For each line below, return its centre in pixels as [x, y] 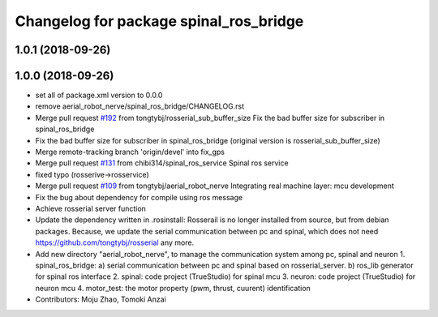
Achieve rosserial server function [90, 208]
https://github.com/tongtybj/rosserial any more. [115, 242]
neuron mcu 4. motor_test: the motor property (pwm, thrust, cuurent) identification [173, 288]
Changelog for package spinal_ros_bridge [159, 21]
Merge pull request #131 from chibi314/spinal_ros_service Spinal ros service [162, 163]
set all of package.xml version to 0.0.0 [99, 95]
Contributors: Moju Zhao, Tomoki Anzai [101, 299]
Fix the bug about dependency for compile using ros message [139, 197]
